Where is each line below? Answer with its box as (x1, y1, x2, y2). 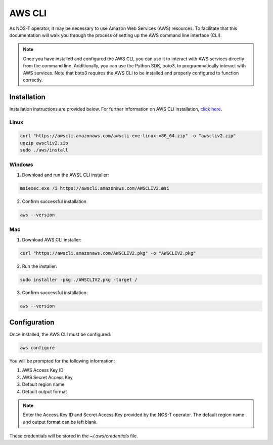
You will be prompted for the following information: (9, 357, 115, 364)
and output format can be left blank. (23, 419, 98, 425)
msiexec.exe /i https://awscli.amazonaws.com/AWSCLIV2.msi (20, 185, 169, 191)
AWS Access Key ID (22, 367, 64, 373)
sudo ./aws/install (20, 147, 68, 153)
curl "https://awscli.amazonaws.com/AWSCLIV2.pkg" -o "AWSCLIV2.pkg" (20, 250, 196, 256)
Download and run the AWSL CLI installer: (22, 172, 109, 178)
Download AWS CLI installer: (22, 236, 82, 242)
